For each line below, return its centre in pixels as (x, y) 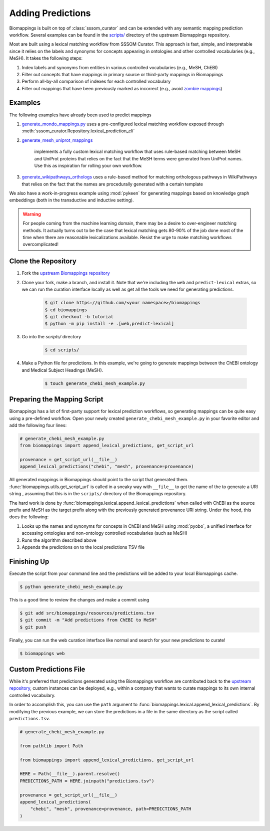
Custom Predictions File (47, 669)
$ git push (33, 627)
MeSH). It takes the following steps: (46, 58)
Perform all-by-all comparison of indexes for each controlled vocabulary (96, 81)
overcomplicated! (41, 244)
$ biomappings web (42, 653)
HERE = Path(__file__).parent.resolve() (70, 774)
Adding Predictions (50, 13)
